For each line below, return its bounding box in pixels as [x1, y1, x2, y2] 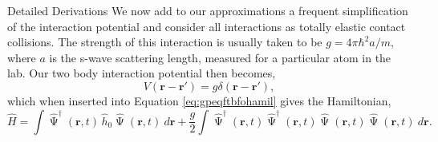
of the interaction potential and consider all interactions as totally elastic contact [7, 18, 406, 34]
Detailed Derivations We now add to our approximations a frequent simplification [7, 2, 408, 18]
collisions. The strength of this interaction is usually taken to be [7, 34, 322, 50]
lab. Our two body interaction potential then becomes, [7, 65, 276, 81]
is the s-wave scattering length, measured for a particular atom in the [49, 49, 391, 65]
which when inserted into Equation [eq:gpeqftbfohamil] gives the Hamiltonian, [7, 92, 391, 108]
